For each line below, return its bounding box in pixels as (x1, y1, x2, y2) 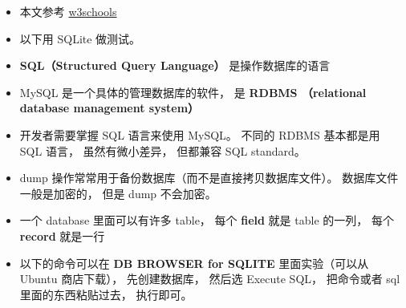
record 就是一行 (19, 227, 105, 244)
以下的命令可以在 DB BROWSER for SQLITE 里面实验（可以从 (19, 254, 369, 271)
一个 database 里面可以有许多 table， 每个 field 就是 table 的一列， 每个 (19, 212, 394, 229)
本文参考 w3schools (19, 3, 117, 19)
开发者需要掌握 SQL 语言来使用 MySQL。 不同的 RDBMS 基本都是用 (19, 126, 380, 143)
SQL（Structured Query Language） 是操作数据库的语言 (19, 57, 331, 74)
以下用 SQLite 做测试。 (19, 30, 141, 47)
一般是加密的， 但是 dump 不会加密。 (19, 184, 217, 201)
